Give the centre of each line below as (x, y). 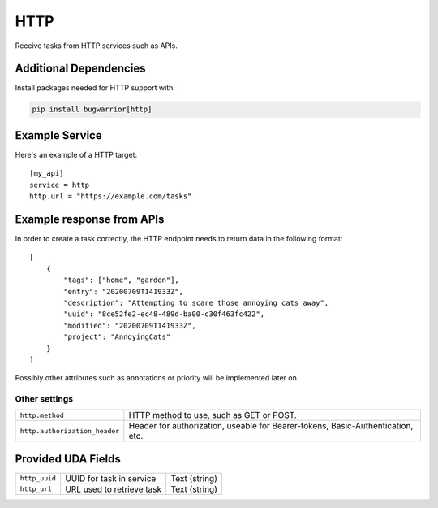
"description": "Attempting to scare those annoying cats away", (196, 302)
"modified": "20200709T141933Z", (130, 326)
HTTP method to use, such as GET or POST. (213, 415)
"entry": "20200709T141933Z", (124, 291)
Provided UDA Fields (68, 459)
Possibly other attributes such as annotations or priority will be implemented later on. (157, 378)
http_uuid (38, 478)
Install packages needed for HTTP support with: (95, 88)
